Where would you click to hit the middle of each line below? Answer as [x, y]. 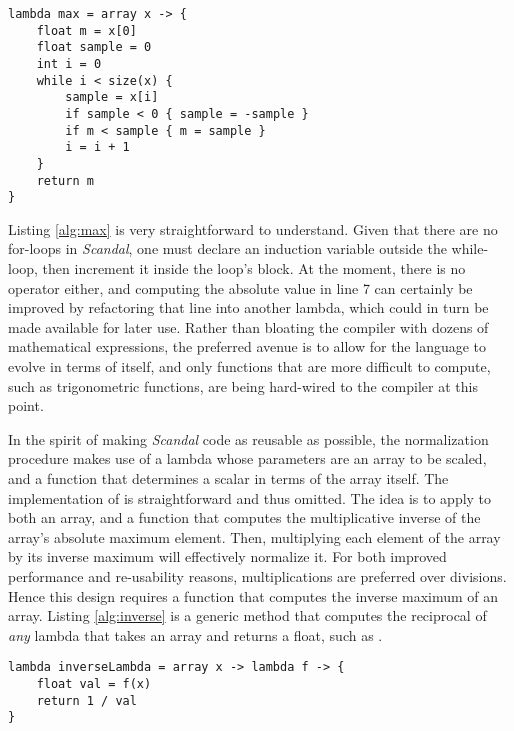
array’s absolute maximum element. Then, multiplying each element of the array [254, 536]
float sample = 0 [94, 47]
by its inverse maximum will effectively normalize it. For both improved [227, 556]
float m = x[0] [86, 30]
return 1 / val [86, 700]
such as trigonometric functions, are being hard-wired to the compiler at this [243, 385]
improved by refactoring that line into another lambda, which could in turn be [248, 307]
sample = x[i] [112, 97]
